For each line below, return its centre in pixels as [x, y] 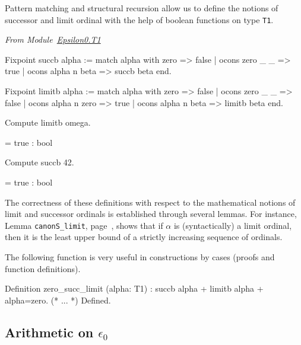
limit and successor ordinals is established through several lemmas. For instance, [151, 214]
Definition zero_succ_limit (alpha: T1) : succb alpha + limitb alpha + [134, 288]
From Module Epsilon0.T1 [53, 39]
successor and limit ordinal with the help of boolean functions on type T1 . [139, 19]
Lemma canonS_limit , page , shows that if [84, 225]
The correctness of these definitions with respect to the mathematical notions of [150, 202]
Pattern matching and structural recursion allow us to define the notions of [142, 8]
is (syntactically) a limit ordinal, [233, 225]
